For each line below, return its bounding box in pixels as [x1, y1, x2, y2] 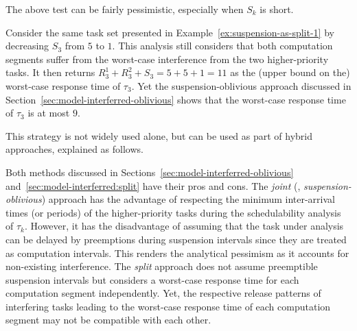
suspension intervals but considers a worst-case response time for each [5, 272, 299, 286]
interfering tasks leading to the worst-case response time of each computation [5, 299, 331, 313]
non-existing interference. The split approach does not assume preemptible [5, 259, 318, 273]
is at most [27, 106, 70, 120]
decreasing [5, 38, 49, 53]
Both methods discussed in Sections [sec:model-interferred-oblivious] [5, 164, 294, 179]
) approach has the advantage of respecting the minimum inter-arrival [41, 192, 335, 206]
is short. [260, 2, 294, 16]
